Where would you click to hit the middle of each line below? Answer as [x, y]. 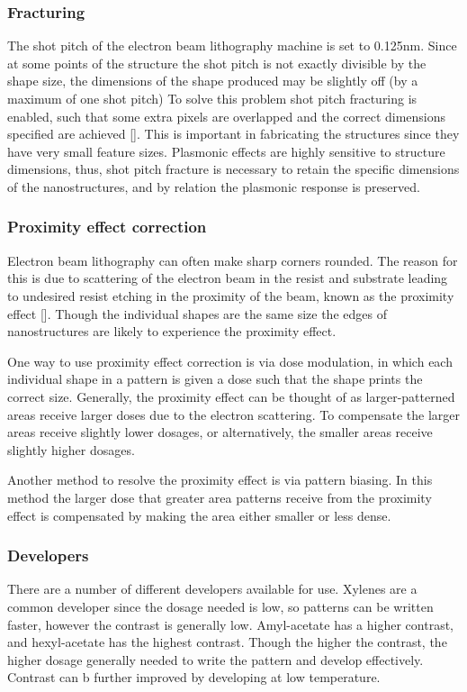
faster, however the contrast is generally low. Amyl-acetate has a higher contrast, [231, 624]
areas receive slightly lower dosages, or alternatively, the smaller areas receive [220, 432]
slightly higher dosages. [71, 449]
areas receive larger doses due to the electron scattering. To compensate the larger [234, 414]
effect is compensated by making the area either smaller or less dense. [199, 515]
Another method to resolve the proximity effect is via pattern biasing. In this [220, 480]
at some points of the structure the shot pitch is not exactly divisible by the [217, 63]
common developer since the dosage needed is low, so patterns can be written [220, 606]
